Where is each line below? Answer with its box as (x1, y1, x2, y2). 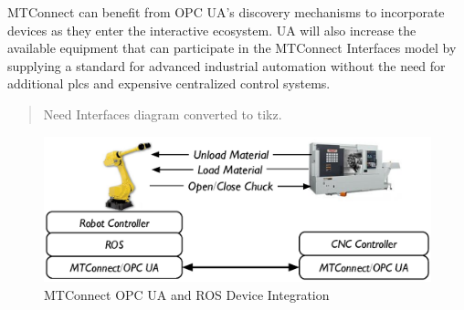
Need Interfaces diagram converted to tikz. (43, 104, 282, 123)
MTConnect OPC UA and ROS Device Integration (44, 284, 330, 304)
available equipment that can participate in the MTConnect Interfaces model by (7, 38, 457, 57)
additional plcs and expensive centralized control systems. (7, 74, 331, 93)
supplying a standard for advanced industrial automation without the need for (7, 56, 446, 75)
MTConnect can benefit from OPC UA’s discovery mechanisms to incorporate (7, 3, 445, 21)
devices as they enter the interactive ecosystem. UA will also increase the (7, 20, 417, 39)
